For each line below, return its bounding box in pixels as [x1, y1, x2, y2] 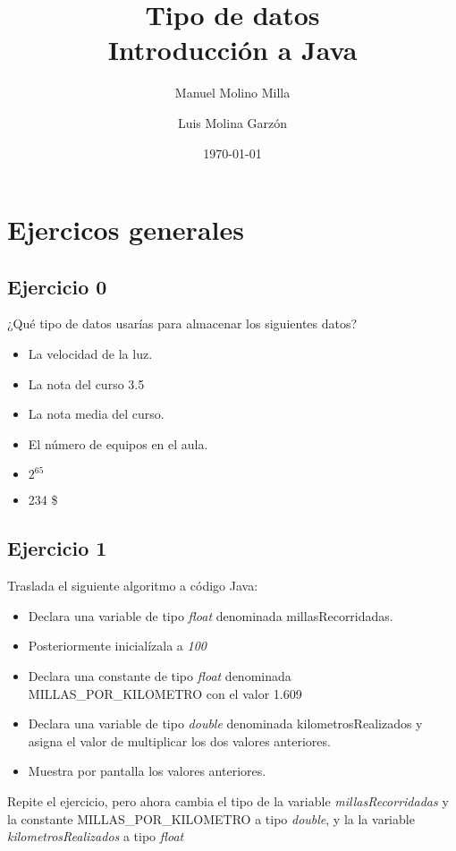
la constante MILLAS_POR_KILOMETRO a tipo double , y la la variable [7, 809, 415, 828]
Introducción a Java [107, 31, 358, 68]
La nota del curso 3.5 [28, 374, 145, 393]
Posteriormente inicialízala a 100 [28, 636, 207, 655]
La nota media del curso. [28, 404, 165, 423]
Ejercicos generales [7, 211, 244, 248]
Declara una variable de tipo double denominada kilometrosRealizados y [28, 714, 423, 733]
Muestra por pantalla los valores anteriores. [28, 762, 266, 780]
